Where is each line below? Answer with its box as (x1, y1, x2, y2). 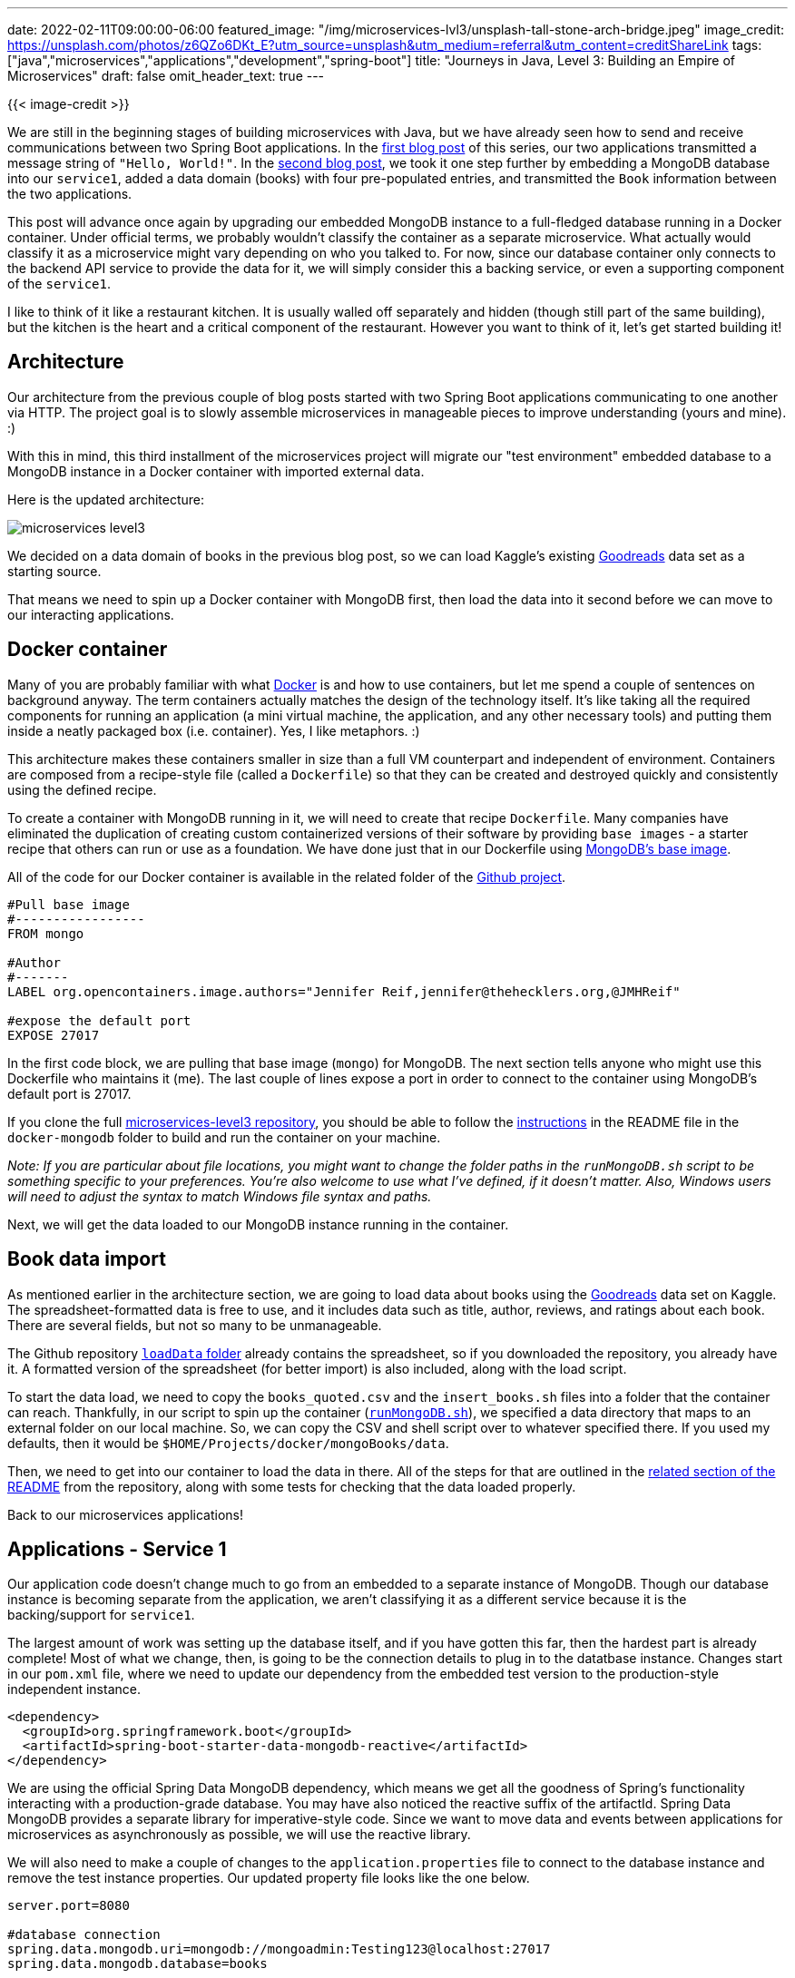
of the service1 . (7, 276, 111, 291)
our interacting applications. (7, 606, 174, 622)
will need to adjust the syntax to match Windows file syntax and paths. (7, 1188, 432, 1204)
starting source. (7, 563, 102, 579)
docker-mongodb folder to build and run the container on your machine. (7, 1129, 441, 1145)
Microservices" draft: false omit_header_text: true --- (7, 68, 325, 83)
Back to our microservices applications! (7, 1506, 244, 1523)
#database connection (7, 1927, 161, 1943)
